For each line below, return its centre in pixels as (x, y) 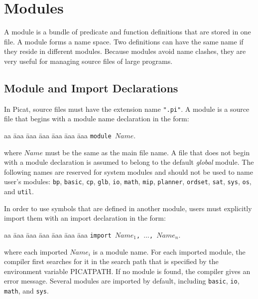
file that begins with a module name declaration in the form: (97, 119)
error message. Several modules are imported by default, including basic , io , (122, 281)
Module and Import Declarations (91, 88)
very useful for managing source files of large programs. (88, 61)
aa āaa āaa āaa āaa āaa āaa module (58, 135)
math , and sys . (26, 290)
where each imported (36, 251)
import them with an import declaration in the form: (85, 218)
